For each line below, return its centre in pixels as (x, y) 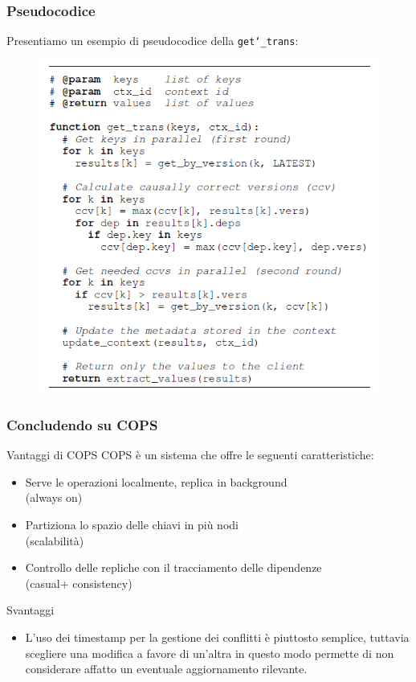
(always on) (54, 497)
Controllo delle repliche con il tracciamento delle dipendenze (173, 567)
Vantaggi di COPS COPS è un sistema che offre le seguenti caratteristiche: (190, 455)
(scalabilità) (55, 540)
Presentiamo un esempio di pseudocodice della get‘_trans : (153, 41)
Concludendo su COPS (82, 424)
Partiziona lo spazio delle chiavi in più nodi (132, 525)
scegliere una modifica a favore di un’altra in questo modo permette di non (210, 653)
